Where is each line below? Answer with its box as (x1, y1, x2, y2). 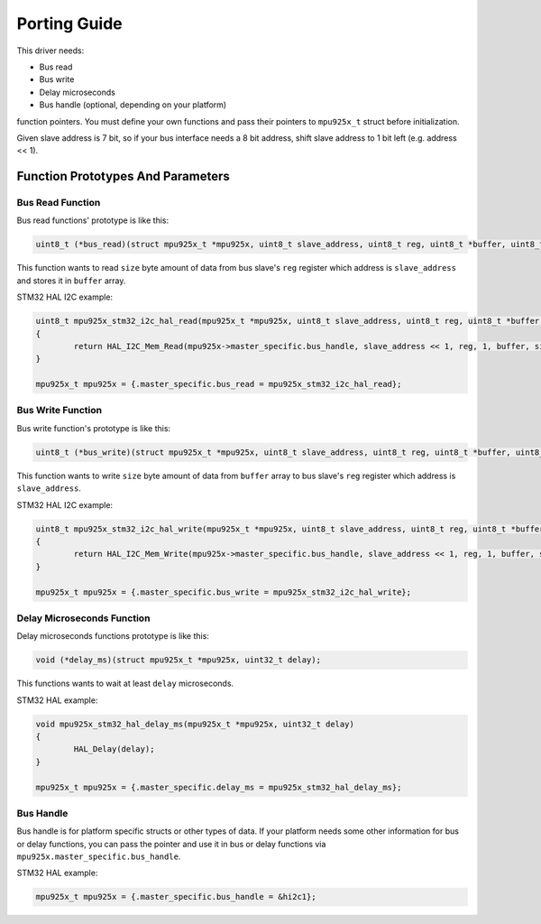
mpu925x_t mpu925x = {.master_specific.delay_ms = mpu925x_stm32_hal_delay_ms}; (35, 781, 402, 792)
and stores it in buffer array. (16, 275, 126, 286)
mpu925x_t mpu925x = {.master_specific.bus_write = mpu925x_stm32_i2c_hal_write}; (35, 587, 412, 597)
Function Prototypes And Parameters (16, 169, 230, 184)
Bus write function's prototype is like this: (16, 422, 171, 433)
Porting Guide (16, 14, 123, 33)
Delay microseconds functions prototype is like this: (16, 631, 209, 642)
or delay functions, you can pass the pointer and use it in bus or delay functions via (16, 838, 326, 849)
